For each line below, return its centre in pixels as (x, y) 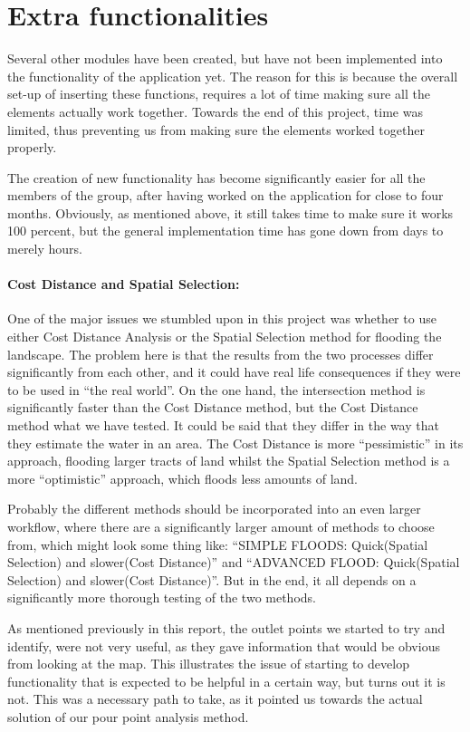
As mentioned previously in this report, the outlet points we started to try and (226, 627)
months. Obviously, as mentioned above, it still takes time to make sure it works (230, 212)
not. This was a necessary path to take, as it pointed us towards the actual (215, 699)
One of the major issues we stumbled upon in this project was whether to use (222, 318)
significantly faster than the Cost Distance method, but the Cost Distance (213, 407)
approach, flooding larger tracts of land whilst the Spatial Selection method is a (229, 461)
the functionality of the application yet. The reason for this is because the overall (233, 76)
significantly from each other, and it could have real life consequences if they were (234, 372)
